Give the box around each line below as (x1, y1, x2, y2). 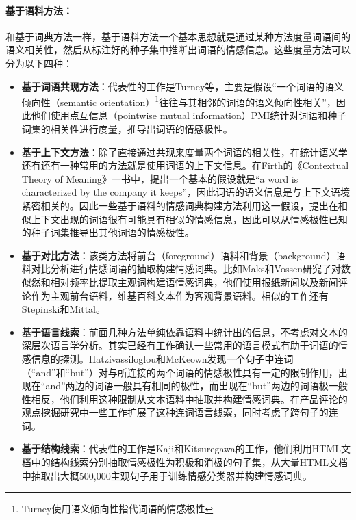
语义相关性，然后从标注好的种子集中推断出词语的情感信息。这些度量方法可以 (5, 42, 351, 57)
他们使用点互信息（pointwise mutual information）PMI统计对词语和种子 (31, 108, 347, 122)
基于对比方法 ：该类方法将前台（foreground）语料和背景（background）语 (21, 248, 346, 262)
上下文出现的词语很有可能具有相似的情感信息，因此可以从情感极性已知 (31, 211, 348, 226)
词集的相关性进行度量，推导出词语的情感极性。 (21, 122, 233, 136)
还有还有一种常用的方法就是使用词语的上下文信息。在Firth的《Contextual (21, 158, 349, 172)
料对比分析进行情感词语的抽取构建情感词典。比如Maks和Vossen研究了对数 (21, 261, 351, 276)
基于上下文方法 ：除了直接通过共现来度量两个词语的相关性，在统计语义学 (21, 144, 348, 159)
